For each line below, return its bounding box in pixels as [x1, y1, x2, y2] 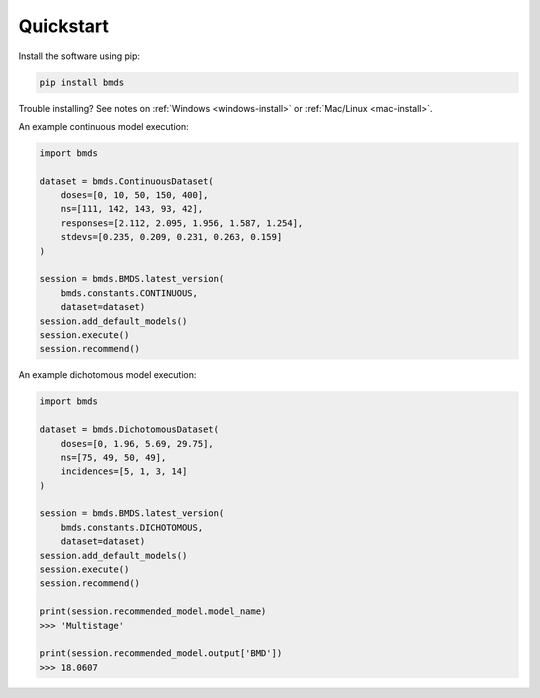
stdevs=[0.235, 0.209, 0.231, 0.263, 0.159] [60, 231, 283, 243]
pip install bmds [39, 76, 125, 88]
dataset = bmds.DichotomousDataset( [39, 424, 220, 435]
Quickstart [18, 15, 110, 37]
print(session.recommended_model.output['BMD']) [39, 648, 283, 659]
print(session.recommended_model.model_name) [39, 606, 267, 617]
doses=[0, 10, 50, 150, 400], [60, 190, 209, 201]
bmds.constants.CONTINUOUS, [60, 287, 199, 299]
